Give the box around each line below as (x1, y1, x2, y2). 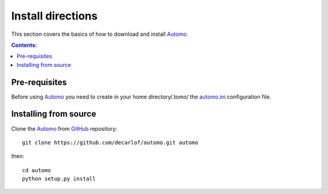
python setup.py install (22, 175, 96, 182)
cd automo (22, 167, 51, 173)
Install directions (11, 9, 98, 23)
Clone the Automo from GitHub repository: (11, 125, 118, 132)
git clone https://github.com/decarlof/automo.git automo (22, 139, 199, 146)
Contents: (11, 41, 38, 49)
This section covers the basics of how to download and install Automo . (11, 30, 188, 38)
